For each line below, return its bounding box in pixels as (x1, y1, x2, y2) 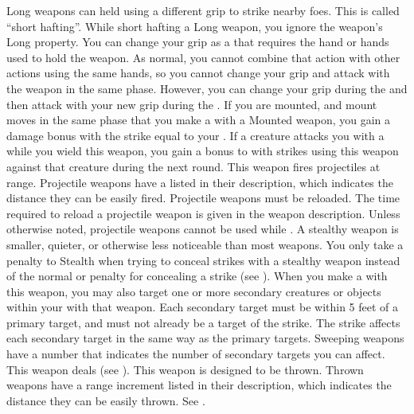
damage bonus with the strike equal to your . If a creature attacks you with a (6, 127, 385, 143)
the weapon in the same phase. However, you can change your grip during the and (6, 80, 408, 96)
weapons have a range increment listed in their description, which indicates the (6, 377, 392, 393)
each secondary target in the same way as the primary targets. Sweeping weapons (6, 330, 404, 346)
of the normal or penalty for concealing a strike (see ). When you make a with (6, 268, 388, 284)
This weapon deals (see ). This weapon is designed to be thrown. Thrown (6, 361, 364, 377)
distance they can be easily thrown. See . (6, 392, 205, 408)
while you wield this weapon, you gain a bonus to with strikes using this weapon (6, 143, 399, 159)
